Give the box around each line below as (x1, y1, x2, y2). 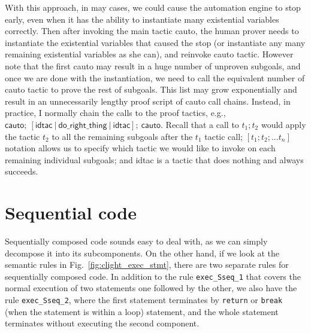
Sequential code (5, 200, 137, 225)
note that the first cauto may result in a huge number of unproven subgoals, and (5, 59, 301, 72)
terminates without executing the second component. (5, 317, 200, 329)
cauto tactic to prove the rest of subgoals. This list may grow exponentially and (5, 83, 297, 96)
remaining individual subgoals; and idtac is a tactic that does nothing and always (5, 153, 304, 166)
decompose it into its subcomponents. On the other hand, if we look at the (5, 246, 280, 259)
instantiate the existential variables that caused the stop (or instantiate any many (5, 36, 306, 48)
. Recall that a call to (161, 118, 239, 130)
